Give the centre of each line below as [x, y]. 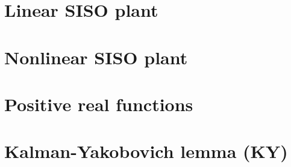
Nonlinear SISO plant [96, 57]
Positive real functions [99, 104]
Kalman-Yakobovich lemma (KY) [146, 151]
